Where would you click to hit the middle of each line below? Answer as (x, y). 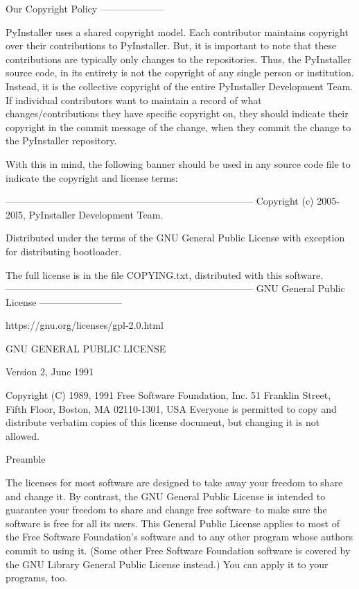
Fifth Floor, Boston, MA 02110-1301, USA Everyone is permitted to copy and (171, 408)
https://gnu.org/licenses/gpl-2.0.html (85, 325)
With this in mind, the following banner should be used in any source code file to (178, 163)
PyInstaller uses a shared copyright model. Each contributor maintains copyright (177, 32)
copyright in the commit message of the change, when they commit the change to (178, 127)
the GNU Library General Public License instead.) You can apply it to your (167, 564)
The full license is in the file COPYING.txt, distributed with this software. (165, 274)
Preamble (26, 459)
